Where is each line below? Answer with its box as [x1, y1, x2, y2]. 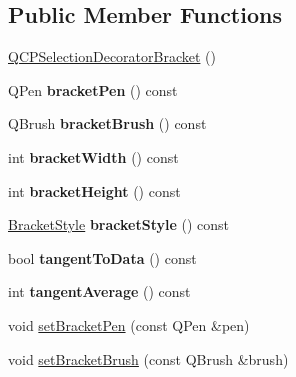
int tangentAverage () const [8, 281, 191, 302]
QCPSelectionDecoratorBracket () [8, 46, 216, 67]
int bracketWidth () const [8, 146, 179, 167]
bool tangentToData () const [8, 247, 197, 268]
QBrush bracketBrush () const [8, 113, 207, 134]
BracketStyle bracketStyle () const [8, 214, 229, 235]
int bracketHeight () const [8, 180, 181, 201]
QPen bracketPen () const [8, 79, 178, 100]
